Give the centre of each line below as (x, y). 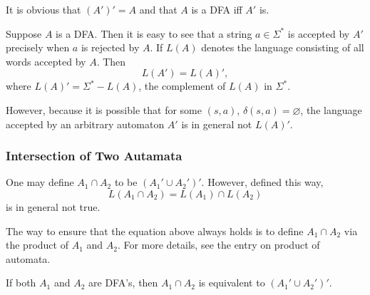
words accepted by (46, 61)
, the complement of (182, 86)
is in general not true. (53, 206)
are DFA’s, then (123, 283)
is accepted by (319, 33)
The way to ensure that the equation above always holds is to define (155, 231)
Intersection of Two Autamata (94, 156)
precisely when (38, 47)
